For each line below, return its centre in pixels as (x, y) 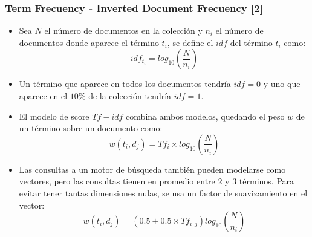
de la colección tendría (130, 96)
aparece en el (43, 96)
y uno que (282, 84)
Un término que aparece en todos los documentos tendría (125, 84)
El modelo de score (54, 116)
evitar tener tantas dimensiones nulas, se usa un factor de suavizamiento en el (163, 193)
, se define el (190, 42)
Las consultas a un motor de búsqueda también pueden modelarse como (152, 169)
